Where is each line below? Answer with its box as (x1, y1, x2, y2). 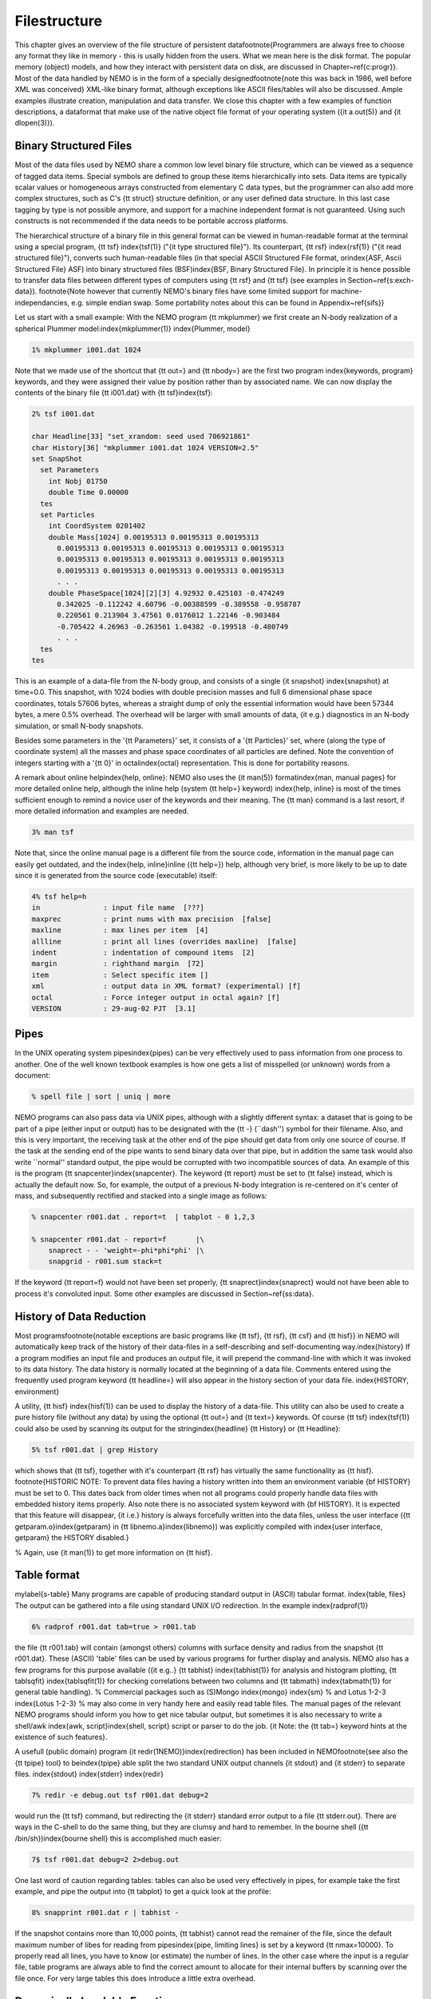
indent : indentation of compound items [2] (31, 948, 255, 957)
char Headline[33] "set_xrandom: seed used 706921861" (31, 432, 251, 441)
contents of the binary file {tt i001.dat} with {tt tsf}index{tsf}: (14, 388, 213, 397)
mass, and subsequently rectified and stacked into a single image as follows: (14, 1191, 267, 1200)
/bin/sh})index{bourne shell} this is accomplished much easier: (14, 1833, 223, 1843)
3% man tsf (31, 828, 74, 837)
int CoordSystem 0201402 (48, 521, 146, 531)
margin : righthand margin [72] (31, 960, 205, 968)
